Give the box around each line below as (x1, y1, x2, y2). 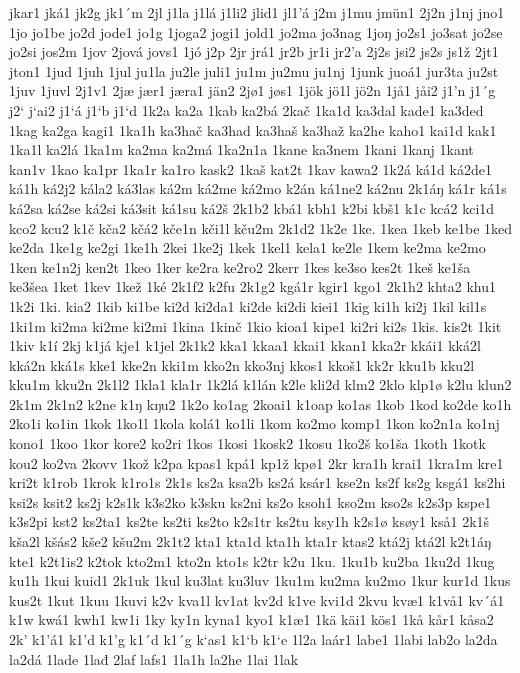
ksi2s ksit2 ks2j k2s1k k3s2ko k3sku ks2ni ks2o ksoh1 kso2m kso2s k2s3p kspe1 (9, 491, 492, 512)
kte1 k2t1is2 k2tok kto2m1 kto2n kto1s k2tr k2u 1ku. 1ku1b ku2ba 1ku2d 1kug (9, 550, 495, 571)
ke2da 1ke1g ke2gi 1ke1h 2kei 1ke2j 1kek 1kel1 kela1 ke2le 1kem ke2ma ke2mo (9, 237, 486, 258)
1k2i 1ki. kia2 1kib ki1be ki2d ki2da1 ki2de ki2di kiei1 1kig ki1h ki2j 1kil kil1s (9, 295, 487, 316)
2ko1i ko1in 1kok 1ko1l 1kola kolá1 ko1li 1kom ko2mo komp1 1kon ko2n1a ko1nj (9, 413, 500, 434)
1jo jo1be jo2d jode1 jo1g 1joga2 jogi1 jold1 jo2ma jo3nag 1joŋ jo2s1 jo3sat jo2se (9, 21, 503, 42)
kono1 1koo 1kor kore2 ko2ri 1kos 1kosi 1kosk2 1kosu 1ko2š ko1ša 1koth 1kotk (9, 433, 486, 454)
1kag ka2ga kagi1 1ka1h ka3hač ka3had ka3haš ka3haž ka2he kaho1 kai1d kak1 (9, 119, 497, 140)
